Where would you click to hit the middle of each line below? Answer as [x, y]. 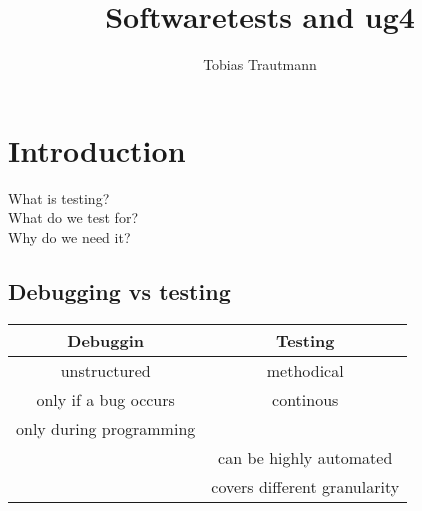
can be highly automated [305, 457]
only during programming [106, 428]
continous [305, 399]
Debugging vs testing [119, 290]
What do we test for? [73, 217]
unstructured [105, 370]
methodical [305, 370]
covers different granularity [305, 486]
